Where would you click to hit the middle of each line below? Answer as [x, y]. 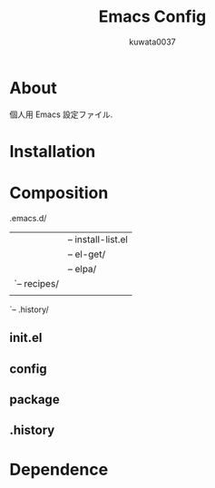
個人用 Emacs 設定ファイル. [61, 114]
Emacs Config [152, 17]
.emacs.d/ [28, 218]
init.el [26, 338]
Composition [59, 193]
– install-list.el [98, 239]
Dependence [59, 469]
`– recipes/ [36, 283]
